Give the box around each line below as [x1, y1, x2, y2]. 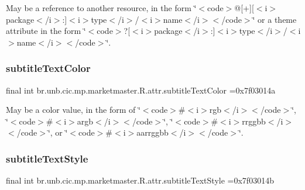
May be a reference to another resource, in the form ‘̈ [6, 2, 197, 13]
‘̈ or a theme [252, 13, 297, 25]
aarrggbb [136, 126, 169, 139]
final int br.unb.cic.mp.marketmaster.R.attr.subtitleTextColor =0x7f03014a [6, 84, 276, 96]
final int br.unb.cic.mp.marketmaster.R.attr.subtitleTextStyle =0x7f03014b [6, 174, 274, 186]
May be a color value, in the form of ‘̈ [6, 103, 140, 116]
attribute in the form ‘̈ [6, 25, 86, 37]
